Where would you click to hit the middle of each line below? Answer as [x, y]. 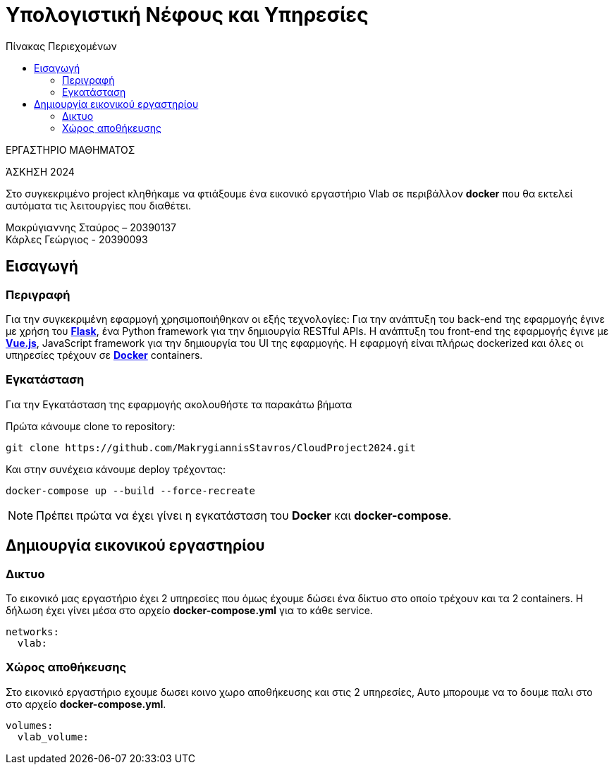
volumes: [30, 725]
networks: [32, 631]
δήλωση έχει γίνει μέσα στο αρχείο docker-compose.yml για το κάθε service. [189, 610]
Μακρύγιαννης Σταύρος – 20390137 [91, 227]
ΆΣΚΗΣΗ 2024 [40, 171]
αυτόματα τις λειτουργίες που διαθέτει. [99, 205]
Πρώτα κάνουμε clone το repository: [91, 426]
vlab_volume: [53, 737]
